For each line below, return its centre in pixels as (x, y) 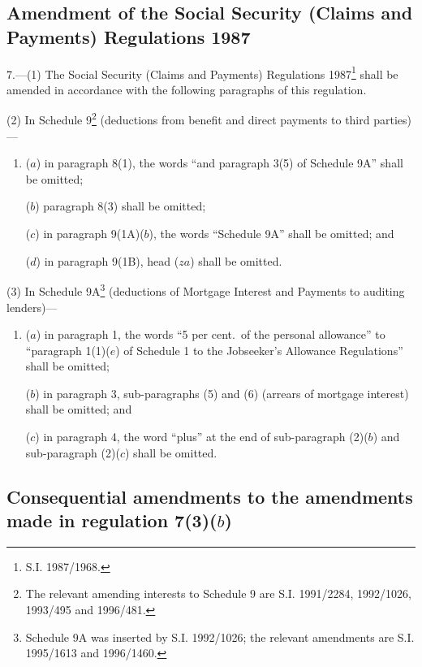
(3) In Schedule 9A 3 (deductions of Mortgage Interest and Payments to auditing (206, 290)
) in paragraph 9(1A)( (90, 234)
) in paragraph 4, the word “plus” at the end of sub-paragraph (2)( (202, 437)
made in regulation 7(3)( (112, 520)
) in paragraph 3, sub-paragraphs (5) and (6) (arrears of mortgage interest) (222, 393)
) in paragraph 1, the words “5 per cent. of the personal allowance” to (211, 334)
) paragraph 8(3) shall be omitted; (121, 206)
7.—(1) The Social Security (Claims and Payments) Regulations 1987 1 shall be (202, 72)
